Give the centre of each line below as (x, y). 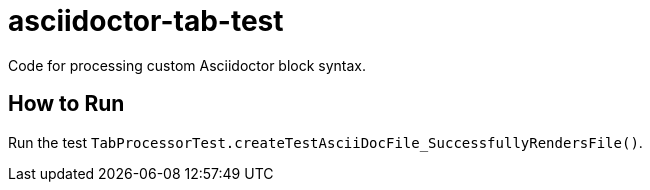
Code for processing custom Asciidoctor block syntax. (187, 65)
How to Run (66, 104)
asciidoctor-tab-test (146, 21)
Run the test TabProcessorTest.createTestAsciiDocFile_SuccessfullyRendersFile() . (325, 142)
